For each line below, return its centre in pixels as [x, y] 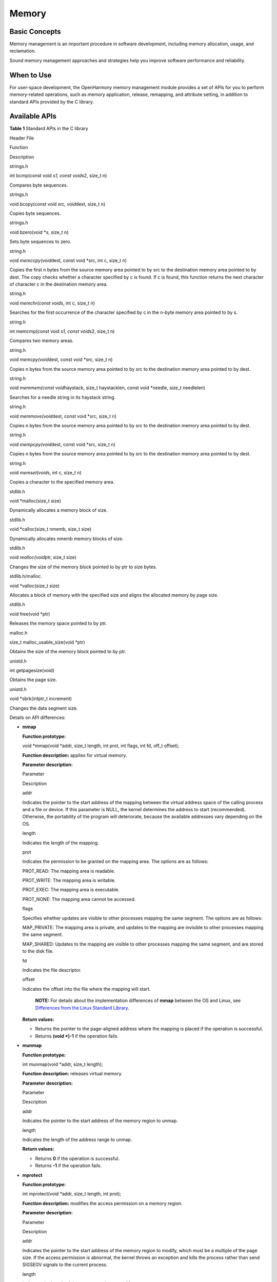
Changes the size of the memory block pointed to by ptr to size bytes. [83, 567]
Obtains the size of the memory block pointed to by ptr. [68, 652]
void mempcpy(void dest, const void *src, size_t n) [62, 444]
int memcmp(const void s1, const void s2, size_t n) [62, 331]
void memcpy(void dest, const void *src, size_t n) [61, 359]
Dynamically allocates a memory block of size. [58, 510]
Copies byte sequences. [35, 213]
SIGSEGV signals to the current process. [65, 1265]
